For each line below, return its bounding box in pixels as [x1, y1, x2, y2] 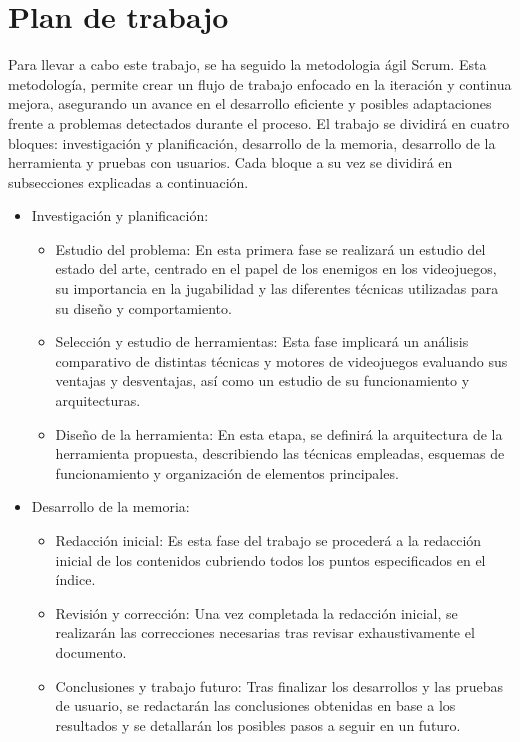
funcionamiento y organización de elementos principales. [55, 462, 399, 483]
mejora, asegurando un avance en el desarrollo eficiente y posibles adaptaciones [8, 93, 492, 114]
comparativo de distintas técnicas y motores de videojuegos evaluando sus [55, 350, 508, 371]
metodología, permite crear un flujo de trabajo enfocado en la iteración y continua [8, 73, 512, 94]
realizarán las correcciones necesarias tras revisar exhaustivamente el [55, 622, 475, 643]
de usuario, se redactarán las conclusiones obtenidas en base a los [55, 695, 456, 716]
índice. [55, 569, 96, 590]
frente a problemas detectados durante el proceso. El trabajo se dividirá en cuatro [8, 112, 510, 133]
